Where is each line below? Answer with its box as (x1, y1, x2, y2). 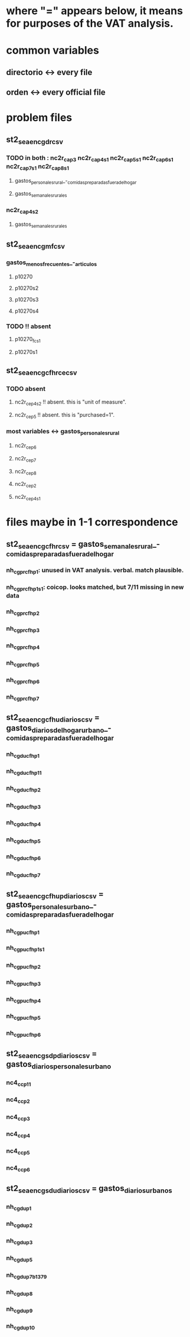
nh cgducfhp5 (6, 835, 41, 845)
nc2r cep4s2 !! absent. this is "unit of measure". (14, 398, 127, 407)
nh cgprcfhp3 (6, 625, 40, 634)
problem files (6, 111, 73, 125)
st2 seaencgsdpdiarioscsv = (6, 1048, 97, 1060)
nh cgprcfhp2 (6, 608, 40, 617)
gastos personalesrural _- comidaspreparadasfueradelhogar (14, 177, 137, 186)
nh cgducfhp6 (6, 852, 41, 862)
